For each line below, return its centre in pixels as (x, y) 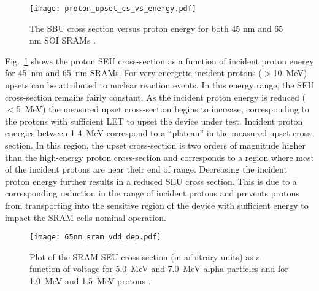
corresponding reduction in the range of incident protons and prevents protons (152, 193)
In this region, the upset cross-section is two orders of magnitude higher (171, 145)
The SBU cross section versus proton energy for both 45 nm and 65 (156, 28)
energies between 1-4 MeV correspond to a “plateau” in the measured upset (148, 133)
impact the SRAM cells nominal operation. (86, 217)
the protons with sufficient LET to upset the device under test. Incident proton (154, 121)
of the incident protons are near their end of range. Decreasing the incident (146, 169)
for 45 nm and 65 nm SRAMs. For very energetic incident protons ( (133, 73)
